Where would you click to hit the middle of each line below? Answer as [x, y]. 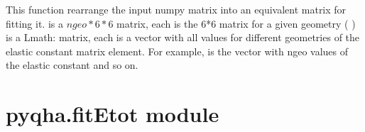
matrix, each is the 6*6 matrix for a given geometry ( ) [236, 23]
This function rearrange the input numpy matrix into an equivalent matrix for [176, 9]
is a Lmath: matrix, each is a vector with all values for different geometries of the [183, 37]
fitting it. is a [34, 23]
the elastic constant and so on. [72, 65]
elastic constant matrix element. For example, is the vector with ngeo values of [177, 51]
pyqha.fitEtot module [113, 114]
